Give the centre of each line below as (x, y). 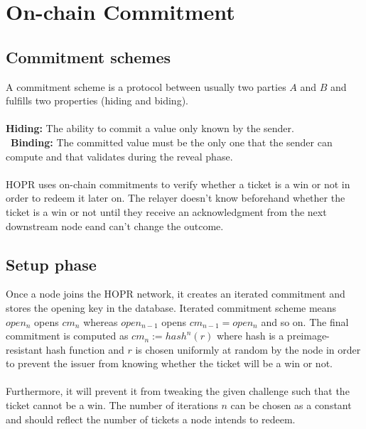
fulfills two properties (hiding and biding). (97, 101)
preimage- (308, 336)
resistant (24, 349)
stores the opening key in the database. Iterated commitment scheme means (171, 307)
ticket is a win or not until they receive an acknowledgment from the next (166, 211)
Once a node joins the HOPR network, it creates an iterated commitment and (176, 294)
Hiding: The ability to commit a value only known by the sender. (150, 128)
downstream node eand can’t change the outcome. (115, 226)
